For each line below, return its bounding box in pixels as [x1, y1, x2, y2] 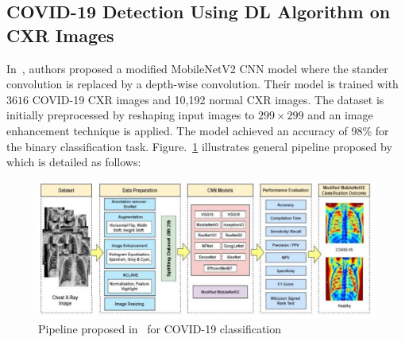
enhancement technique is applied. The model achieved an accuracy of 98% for [6, 122, 389, 138]
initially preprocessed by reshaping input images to [6, 107, 255, 123]
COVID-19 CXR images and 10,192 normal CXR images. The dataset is [32, 91, 384, 107]
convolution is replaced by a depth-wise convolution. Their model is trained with [6, 76, 399, 92]
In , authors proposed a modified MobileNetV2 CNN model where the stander [6, 60, 388, 76]
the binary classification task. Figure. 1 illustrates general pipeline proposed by [6, 138, 392, 154]
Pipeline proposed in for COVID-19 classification [38, 321, 282, 337]
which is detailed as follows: [6, 154, 141, 170]
